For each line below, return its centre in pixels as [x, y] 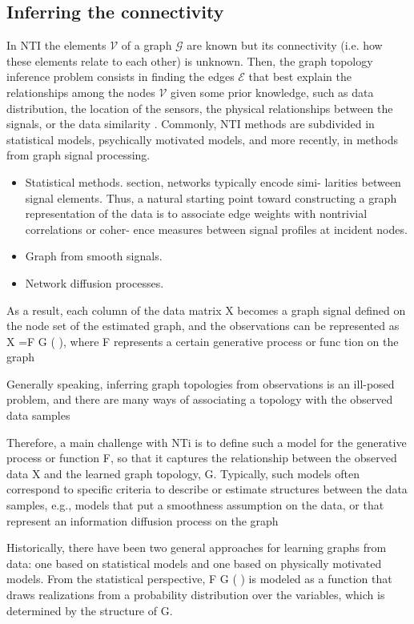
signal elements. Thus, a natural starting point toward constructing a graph [211, 197]
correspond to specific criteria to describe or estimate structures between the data [207, 489]
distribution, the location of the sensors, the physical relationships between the [200, 108]
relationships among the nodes [81, 92]
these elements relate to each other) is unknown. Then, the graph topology [190, 60]
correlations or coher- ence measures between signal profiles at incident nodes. [216, 229]
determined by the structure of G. [90, 610]
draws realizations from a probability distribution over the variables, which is [196, 595]
